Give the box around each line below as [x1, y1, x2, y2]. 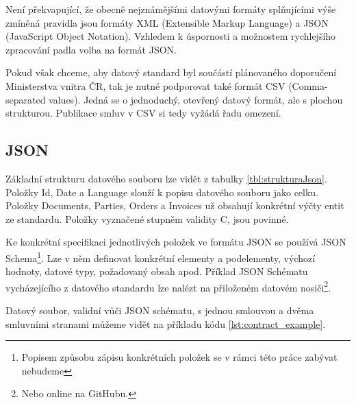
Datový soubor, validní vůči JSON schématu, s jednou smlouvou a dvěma [5, 303, 314, 318]
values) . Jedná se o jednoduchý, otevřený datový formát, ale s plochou [49, 92, 343, 106]
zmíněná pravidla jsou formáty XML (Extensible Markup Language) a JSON [5, 15, 329, 29]
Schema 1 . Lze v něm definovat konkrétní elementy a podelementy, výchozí [5, 248, 316, 265]
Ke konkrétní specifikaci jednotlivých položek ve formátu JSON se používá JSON [5, 235, 346, 249]
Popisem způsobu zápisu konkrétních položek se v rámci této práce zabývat [21, 350, 338, 364]
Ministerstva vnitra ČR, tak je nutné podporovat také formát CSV [5, 78, 285, 93]
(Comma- [288, 78, 328, 93]
